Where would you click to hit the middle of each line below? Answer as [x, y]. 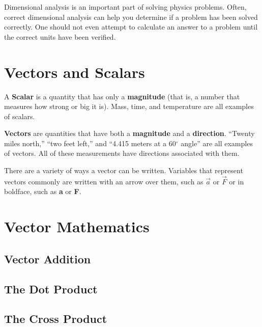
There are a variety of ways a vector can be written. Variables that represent [124, 170]
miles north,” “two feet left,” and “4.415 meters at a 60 [90, 143]
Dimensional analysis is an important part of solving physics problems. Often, [125, 7]
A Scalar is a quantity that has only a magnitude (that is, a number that [122, 96]
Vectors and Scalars [75, 72]
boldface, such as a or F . [43, 191]
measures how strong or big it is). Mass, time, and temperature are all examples [129, 106]
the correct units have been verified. [60, 36]
